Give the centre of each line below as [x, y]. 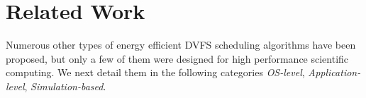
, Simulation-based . [65, 86]
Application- [334, 72]
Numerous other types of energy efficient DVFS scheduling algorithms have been [181, 45]
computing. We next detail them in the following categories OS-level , [155, 72]
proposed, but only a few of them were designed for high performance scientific [177, 58]
